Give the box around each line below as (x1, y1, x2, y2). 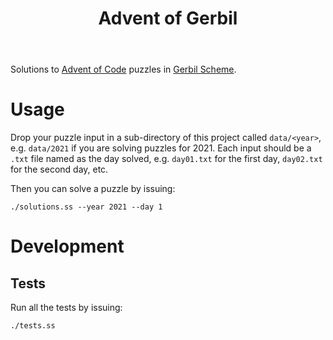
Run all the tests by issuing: (10, 302, 123, 314)
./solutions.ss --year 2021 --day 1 (10, 202, 163, 212)
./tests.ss (10, 321, 56, 331)
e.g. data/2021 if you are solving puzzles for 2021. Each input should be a (10, 142, 312, 154)
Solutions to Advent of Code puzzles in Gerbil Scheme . (10, 63, 237, 76)
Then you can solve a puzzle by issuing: (10, 183, 176, 195)
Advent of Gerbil (98, 7, 238, 30)
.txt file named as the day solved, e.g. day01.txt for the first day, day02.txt (10, 153, 323, 165)
